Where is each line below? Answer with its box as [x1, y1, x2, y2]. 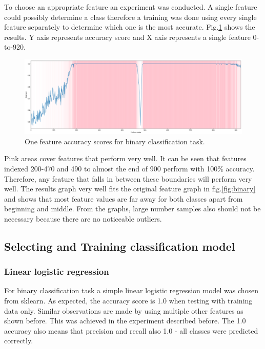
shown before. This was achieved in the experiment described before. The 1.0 [4, 315, 246, 326]
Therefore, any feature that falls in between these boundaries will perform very [4, 173, 252, 184]
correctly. [4, 335, 33, 346]
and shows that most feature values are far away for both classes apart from [4, 193, 243, 204]
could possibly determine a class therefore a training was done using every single [4, 11, 257, 22]
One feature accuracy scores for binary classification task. [25, 136, 205, 146]
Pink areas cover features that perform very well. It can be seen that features [4, 153, 247, 164]
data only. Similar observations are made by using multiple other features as [4, 305, 243, 316]
